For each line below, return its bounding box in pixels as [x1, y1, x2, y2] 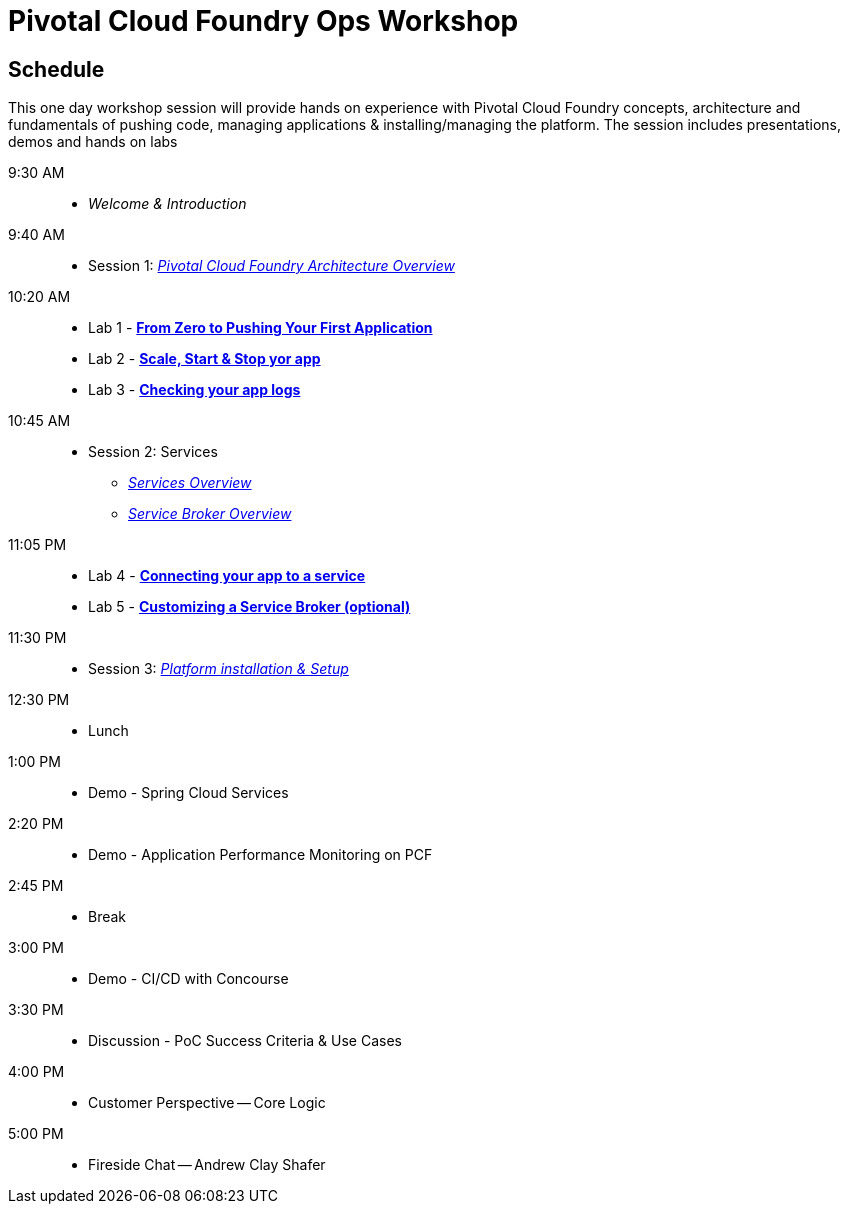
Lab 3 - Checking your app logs [88, 381, 301, 399]
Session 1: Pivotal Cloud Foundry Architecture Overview [88, 257, 455, 275]
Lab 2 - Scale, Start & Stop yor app [88, 350, 321, 368]
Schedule [8, 56, 105, 82]
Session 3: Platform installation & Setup [88, 660, 349, 678]
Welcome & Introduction [88, 195, 247, 213]
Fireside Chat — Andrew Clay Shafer [88, 1156, 326, 1174]
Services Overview [128, 474, 252, 492]
